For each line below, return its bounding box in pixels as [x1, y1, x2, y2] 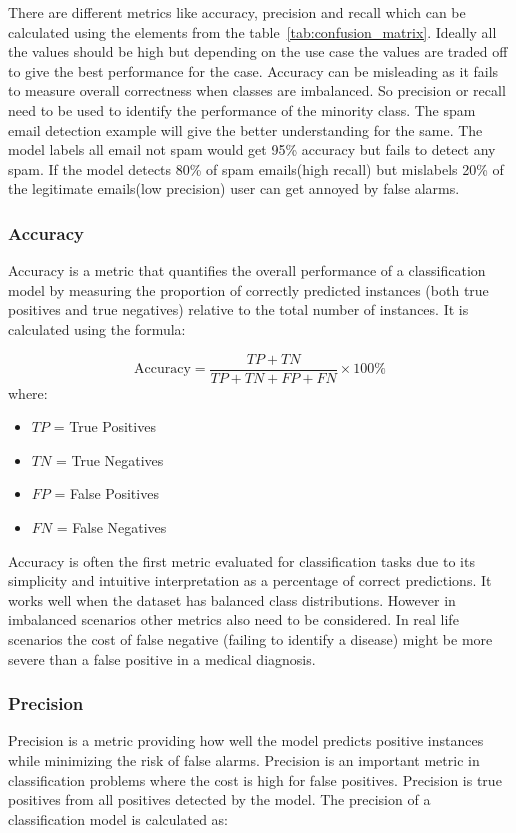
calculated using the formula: [8, 318, 186, 339]
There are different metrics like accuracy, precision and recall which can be [8, 2, 466, 22]
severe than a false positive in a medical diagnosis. [8, 648, 316, 669]
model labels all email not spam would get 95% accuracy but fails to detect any [8, 139, 496, 160]
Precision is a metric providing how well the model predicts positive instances [8, 730, 484, 751]
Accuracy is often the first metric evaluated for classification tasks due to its [8, 550, 475, 571]
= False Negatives [56, 516, 167, 537]
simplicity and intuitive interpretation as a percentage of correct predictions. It [8, 570, 492, 591]
